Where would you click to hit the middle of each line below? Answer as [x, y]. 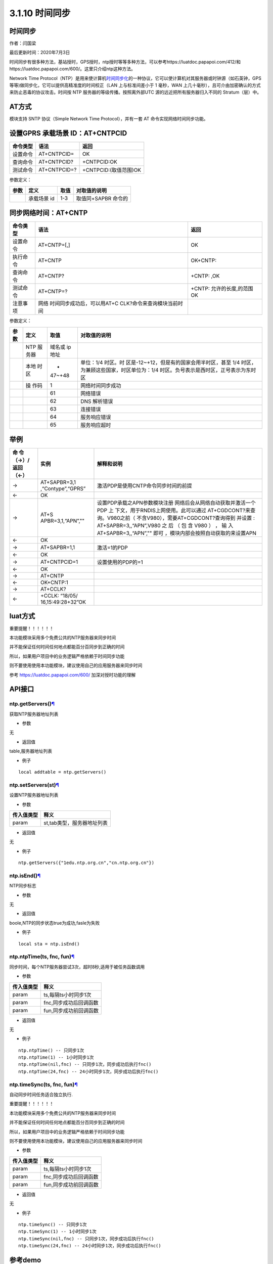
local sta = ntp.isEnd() [49, 944]
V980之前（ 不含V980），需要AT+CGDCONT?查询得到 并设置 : [181, 518]
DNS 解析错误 [97, 401]
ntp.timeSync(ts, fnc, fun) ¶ [43, 1085]
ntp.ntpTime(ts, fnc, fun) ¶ [42, 957]
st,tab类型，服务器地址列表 [76, 823]
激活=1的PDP [112, 548]
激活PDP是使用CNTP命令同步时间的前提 [144, 486]
